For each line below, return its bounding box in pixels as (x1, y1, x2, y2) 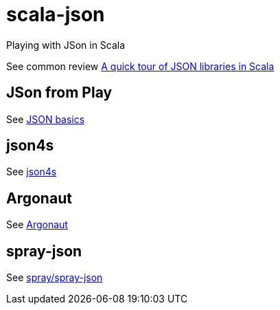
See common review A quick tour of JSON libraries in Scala (6, 60, 275, 72)
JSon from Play (6, 84, 113, 102)
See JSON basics (6, 113, 85, 125)
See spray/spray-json (6, 272, 103, 284)
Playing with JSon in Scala (6, 38, 126, 51)
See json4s (6, 166, 57, 178)
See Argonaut (6, 219, 68, 231)
